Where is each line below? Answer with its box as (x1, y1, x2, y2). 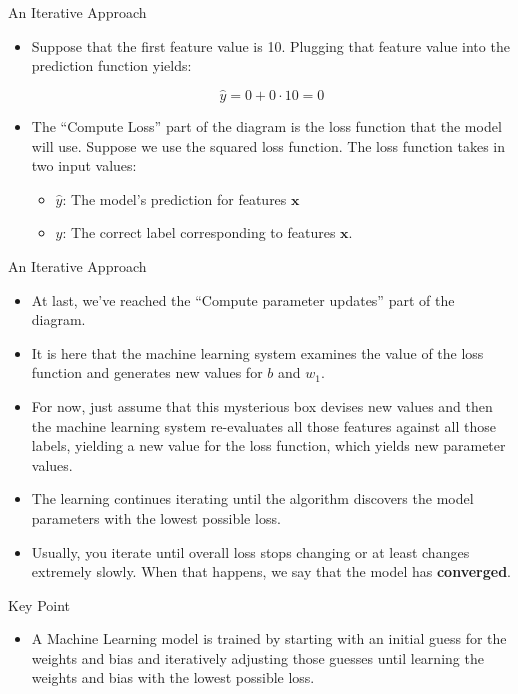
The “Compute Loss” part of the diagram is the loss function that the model (31, 116, 502, 136)
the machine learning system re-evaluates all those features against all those (31, 415, 496, 436)
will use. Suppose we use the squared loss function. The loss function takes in (31, 135, 506, 156)
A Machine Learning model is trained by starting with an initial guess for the (31, 628, 507, 649)
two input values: (31, 155, 137, 176)
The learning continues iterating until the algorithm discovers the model (31, 488, 474, 509)
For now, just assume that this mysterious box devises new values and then (31, 395, 493, 416)
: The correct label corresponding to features (62, 222, 336, 243)
